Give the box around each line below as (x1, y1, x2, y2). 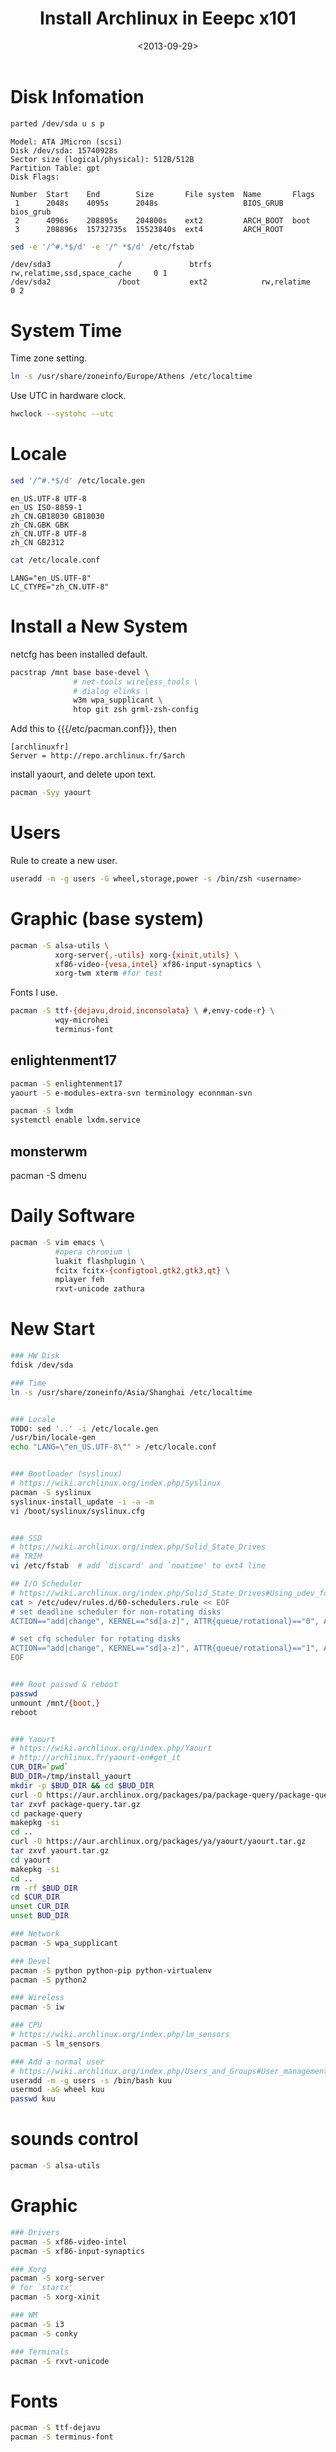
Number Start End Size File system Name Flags (10, 189, 315, 199)
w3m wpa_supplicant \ (73, 695, 163, 706)
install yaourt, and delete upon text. (10, 768, 157, 781)
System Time (10, 319, 123, 342)
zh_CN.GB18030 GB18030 (10, 511, 105, 521)
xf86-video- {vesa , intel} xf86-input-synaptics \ (54, 959, 262, 969)
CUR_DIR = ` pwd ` (10, 1762, 70, 1772)
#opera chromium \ (54, 1247, 132, 1257)
